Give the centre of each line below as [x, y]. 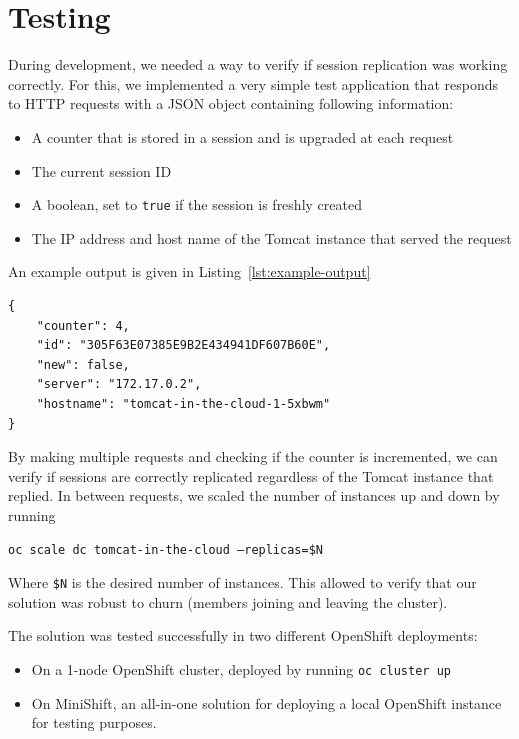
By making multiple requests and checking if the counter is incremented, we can [253, 456]
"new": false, [83, 364]
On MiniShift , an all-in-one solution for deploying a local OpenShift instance [266, 702]
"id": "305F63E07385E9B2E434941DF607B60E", [183, 345]
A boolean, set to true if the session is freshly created [196, 204]
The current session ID [101, 170]
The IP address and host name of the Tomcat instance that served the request [271, 237]
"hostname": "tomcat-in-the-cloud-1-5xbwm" [183, 403]
